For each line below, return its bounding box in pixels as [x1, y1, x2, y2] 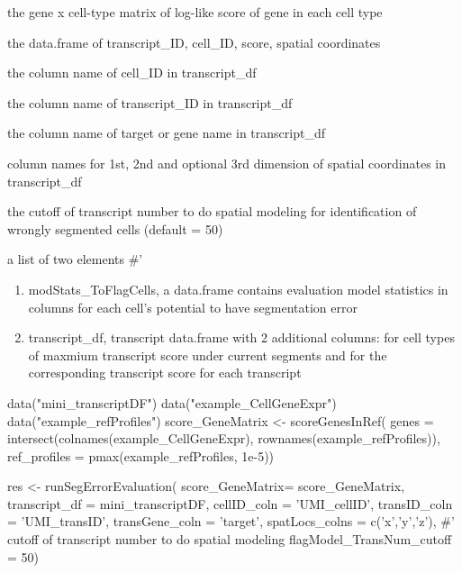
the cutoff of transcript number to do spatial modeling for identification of [7, 202, 417, 221]
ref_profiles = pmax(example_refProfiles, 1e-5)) [7, 446, 275, 465]
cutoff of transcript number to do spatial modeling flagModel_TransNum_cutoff [7, 530, 452, 549]
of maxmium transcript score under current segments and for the [28, 345, 387, 364]
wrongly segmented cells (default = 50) [7, 219, 223, 238]
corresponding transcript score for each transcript [28, 363, 302, 382]
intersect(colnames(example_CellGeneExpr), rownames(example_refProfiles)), [7, 429, 440, 448]
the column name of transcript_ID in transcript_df [7, 93, 293, 112]
